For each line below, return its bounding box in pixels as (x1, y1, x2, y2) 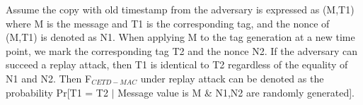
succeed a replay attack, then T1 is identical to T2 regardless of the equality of (6, 57, 348, 72)
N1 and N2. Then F (6, 70, 92, 85)
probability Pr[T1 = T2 (6, 85, 108, 99)
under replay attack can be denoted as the (140, 70, 324, 85)
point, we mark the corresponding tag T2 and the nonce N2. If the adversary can (6, 43, 357, 58)
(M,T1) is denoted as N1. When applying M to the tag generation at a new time (6, 30, 355, 44)
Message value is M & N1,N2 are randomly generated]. (117, 85, 355, 99)
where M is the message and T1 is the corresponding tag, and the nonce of (6, 16, 330, 30)
